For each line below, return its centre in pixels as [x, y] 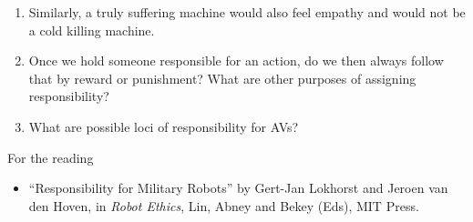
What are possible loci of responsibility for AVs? [164, 126]
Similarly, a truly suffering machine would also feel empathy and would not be [247, 12]
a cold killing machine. [92, 30]
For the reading [51, 157]
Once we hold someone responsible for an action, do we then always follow [236, 61]
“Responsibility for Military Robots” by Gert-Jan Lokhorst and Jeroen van [238, 188]
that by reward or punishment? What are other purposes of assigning [222, 78]
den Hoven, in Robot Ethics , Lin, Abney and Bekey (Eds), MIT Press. [224, 205]
